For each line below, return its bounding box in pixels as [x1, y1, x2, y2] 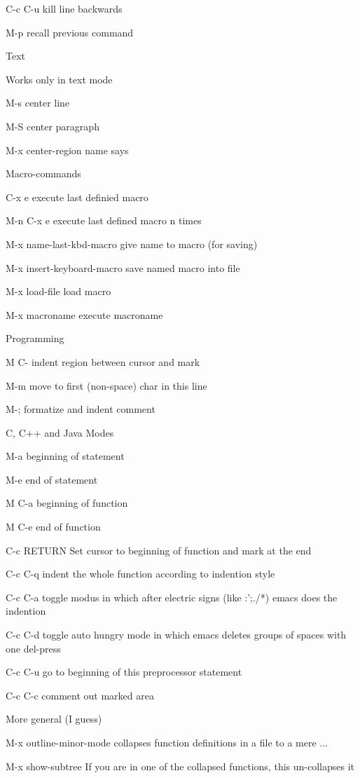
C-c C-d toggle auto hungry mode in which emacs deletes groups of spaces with [6, 627, 347, 642]
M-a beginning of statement [6, 449, 125, 463]
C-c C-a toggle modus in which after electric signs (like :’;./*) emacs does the [6, 589, 338, 604]
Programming [6, 331, 64, 346]
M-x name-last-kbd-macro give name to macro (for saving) [6, 236, 258, 251]
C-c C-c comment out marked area [6, 688, 154, 702]
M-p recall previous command [6, 25, 134, 39]
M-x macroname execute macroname [6, 307, 163, 322]
